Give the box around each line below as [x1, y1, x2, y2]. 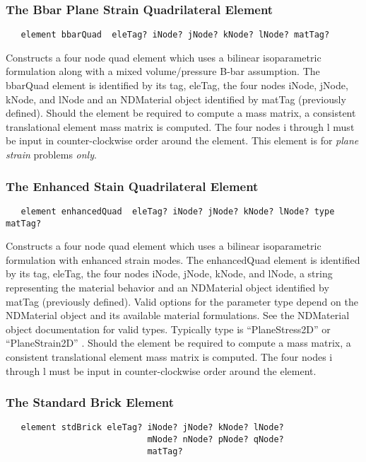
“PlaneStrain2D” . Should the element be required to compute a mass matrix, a [6, 335, 351, 350]
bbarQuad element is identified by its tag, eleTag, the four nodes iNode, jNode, [6, 78, 348, 93]
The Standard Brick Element [6, 393, 174, 411]
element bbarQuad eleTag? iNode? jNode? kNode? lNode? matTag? [20, 30, 330, 40]
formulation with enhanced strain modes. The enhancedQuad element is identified [6, 252, 360, 267]
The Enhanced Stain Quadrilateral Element [6, 177, 259, 195]
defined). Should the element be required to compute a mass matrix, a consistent [6, 105, 356, 120]
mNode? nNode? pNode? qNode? [147, 434, 284, 444]
